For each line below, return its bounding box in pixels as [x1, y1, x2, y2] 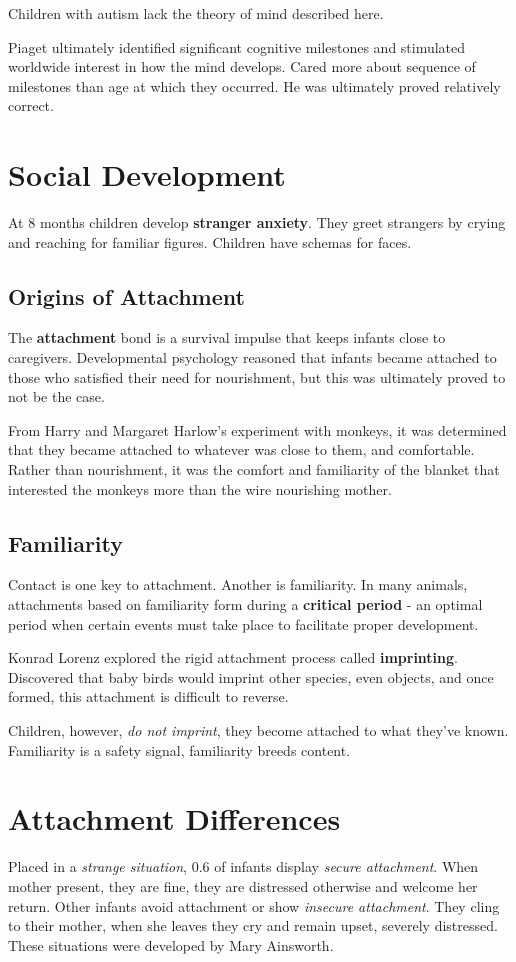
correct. [8, 95, 54, 116]
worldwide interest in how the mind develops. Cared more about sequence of [8, 56, 476, 77]
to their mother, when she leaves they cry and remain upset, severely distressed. [8, 915, 498, 936]
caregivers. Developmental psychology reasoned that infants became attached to [8, 347, 497, 368]
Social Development [8, 154, 286, 195]
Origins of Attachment [8, 280, 245, 311]
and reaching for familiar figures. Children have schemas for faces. [8, 231, 412, 252]
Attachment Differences [8, 798, 341, 839]
